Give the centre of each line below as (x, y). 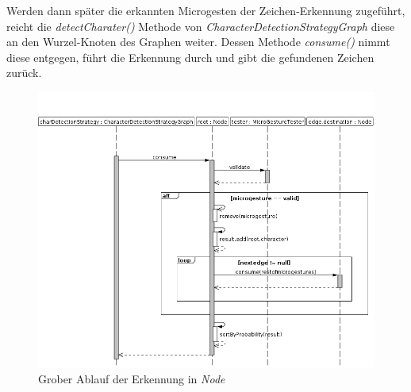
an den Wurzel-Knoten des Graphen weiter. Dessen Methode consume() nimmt (198, 42)
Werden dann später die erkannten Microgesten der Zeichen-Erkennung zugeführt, (206, 10)
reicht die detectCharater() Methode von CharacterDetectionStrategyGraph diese (201, 26)
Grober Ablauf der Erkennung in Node (132, 378)
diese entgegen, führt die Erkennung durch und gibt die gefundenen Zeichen (190, 57)
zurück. (24, 73)
